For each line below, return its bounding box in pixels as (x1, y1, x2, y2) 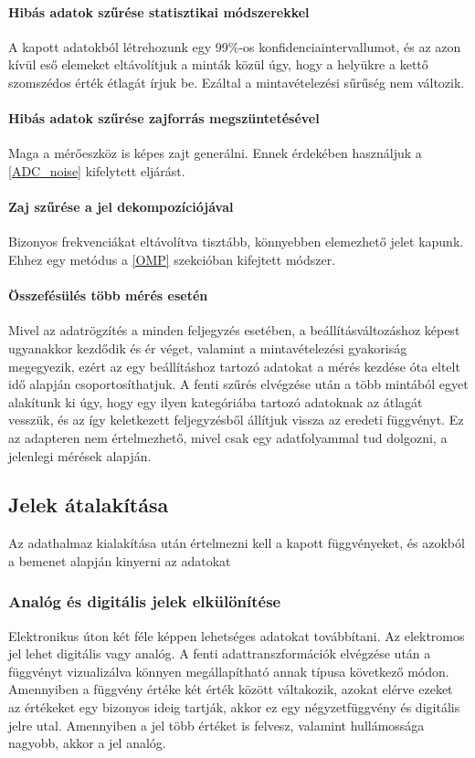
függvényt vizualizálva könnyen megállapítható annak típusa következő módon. (8, 661, 449, 680)
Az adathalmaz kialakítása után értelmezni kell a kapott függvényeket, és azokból (8, 533, 465, 553)
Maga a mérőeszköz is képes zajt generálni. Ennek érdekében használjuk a (8, 143, 422, 163)
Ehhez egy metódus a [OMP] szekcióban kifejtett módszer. (8, 249, 336, 268)
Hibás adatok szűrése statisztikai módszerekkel (8, 2, 310, 21)
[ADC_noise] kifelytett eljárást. (8, 161, 185, 180)
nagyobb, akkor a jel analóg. (8, 733, 166, 753)
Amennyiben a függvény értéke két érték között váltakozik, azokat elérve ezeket (8, 679, 453, 699)
